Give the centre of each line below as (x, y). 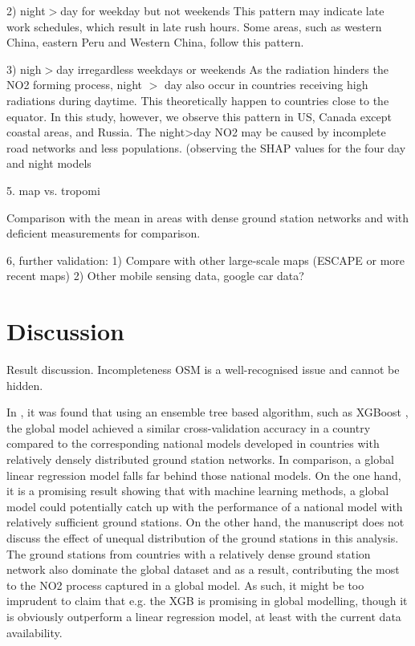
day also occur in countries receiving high (266, 85)
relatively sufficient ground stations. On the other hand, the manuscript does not (205, 522)
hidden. (25, 385)
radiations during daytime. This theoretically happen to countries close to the (198, 100)
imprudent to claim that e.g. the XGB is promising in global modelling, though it (207, 601)
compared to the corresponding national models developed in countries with (193, 443)
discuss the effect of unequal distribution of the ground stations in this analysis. (203, 537)
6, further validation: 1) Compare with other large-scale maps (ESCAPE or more (206, 260)
